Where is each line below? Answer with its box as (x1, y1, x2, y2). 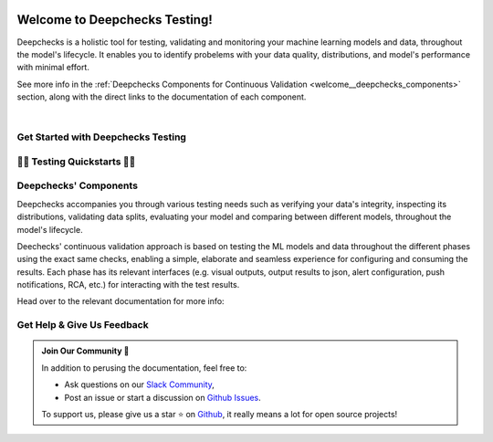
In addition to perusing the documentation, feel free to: (41, 362, 247, 374)
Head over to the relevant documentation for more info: (16, 296, 225, 307)
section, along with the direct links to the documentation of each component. (16, 91, 307, 102)
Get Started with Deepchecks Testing (16, 131, 187, 143)
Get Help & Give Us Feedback (16, 319, 150, 331)
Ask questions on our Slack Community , (64, 379, 215, 390)
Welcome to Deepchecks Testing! (16, 12, 214, 27)
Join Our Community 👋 (41, 345, 130, 356)
